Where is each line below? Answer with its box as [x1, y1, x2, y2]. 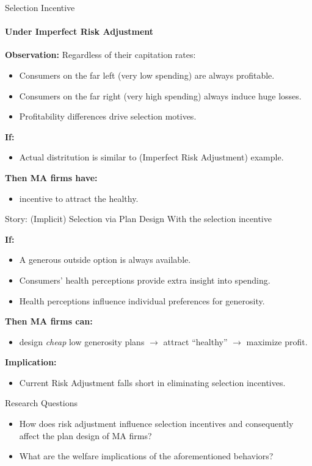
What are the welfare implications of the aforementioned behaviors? [19, 450, 274, 462]
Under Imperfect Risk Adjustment [5, 25, 154, 38]
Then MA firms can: [5, 315, 93, 328]
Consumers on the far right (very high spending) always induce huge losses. [19, 89, 302, 102]
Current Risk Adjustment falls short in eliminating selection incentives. [19, 376, 286, 389]
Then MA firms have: [5, 171, 98, 184]
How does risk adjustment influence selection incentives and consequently [19, 417, 294, 430]
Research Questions [5, 396, 78, 409]
